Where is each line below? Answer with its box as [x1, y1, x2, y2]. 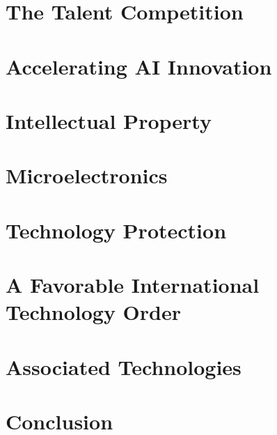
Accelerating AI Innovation [6, 52, 272, 80]
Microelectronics [6, 161, 168, 190]
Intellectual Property [6, 106, 212, 135]
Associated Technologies [6, 352, 242, 381]
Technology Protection [6, 215, 227, 244]
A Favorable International [6, 270, 260, 299]
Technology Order [6, 298, 182, 326]
